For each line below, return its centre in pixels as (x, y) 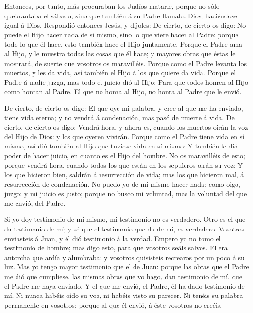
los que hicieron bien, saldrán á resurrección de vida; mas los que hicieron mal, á (124, 174)
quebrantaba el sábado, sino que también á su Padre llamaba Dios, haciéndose (121, 15)
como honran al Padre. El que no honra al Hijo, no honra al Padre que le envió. (123, 91)
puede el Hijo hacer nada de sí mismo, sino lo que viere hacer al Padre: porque (121, 34)
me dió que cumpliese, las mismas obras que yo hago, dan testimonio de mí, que (124, 276)
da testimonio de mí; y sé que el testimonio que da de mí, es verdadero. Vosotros (125, 229)
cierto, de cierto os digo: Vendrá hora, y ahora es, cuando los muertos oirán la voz (126, 127)
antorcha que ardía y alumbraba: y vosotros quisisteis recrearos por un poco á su (125, 257)
